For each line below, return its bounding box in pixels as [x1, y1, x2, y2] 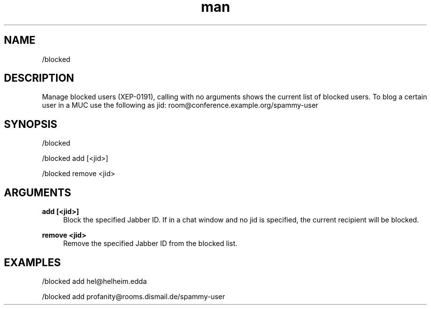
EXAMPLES [4, 256, 61, 269]
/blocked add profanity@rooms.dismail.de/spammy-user [42, 292, 225, 301]
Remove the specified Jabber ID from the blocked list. [63, 239, 238, 248]
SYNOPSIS [4, 118, 58, 130]
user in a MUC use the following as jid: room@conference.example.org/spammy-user [42, 101, 318, 110]
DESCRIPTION [4, 72, 74, 85]
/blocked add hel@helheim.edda [42, 277, 147, 285]
